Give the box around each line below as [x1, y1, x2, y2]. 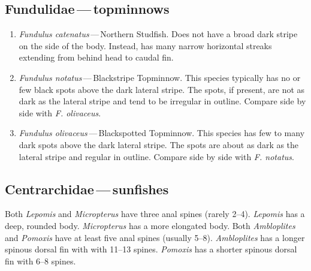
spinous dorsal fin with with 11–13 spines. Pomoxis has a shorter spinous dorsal [5, 243, 297, 255]
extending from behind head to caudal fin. [19, 51, 174, 64]
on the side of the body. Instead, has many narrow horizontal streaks [19, 39, 272, 52]
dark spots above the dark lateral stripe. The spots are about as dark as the [19, 138, 299, 150]
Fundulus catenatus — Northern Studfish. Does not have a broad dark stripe [19, 28, 298, 40]
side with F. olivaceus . [19, 106, 101, 119]
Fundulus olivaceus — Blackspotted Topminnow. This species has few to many [19, 127, 305, 139]
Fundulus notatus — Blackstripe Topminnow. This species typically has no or [19, 71, 301, 83]
